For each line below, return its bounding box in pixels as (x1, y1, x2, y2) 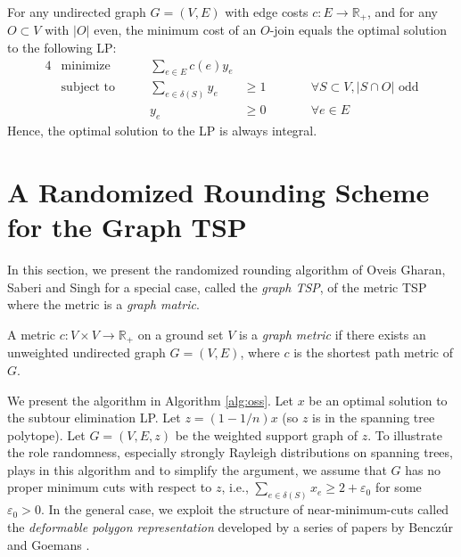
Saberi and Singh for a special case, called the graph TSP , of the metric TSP (7, 277, 427, 296)
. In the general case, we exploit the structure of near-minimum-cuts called (40, 500, 449, 519)
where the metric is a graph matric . (7, 295, 200, 314)
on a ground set (137, 324, 224, 343)
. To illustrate (367, 425, 442, 444)
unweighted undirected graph (7, 343, 166, 362)
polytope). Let (7, 425, 86, 444)
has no (405, 460, 441, 479)
